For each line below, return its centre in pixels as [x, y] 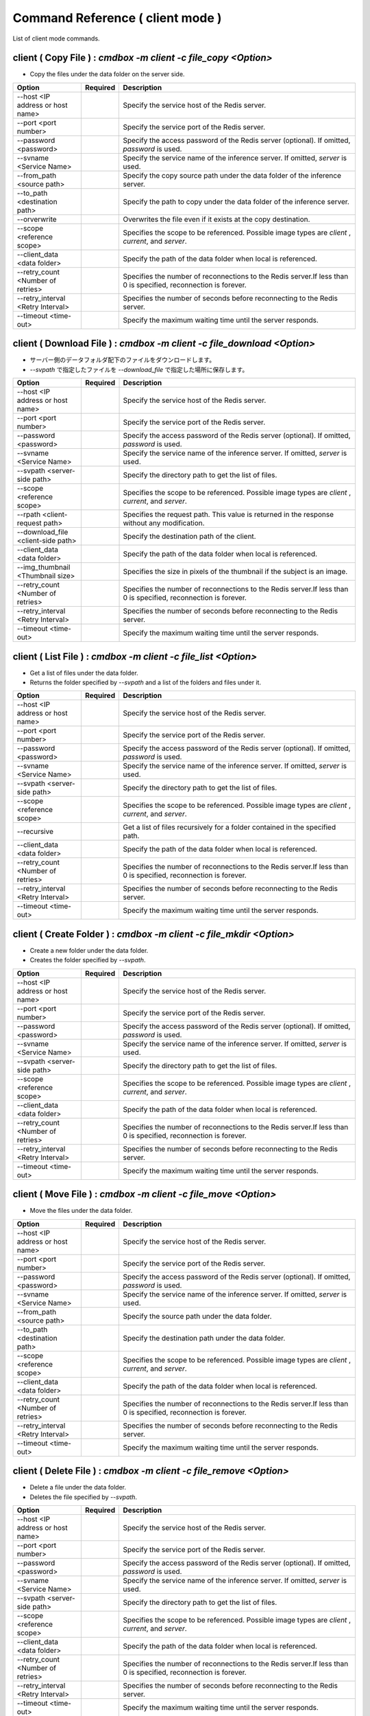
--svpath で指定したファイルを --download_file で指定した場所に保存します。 [139, 369]
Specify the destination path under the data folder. [204, 1338]
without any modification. [164, 523]
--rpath [29, 515]
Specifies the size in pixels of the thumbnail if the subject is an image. [235, 572]
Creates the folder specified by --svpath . [88, 960]
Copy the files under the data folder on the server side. [107, 74]
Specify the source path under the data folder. [197, 1316]
